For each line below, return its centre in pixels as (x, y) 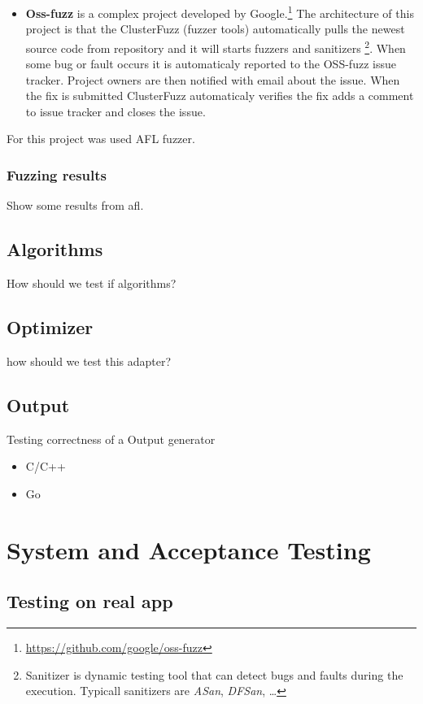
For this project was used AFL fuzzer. (101, 139)
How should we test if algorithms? (92, 283)
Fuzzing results (57, 174)
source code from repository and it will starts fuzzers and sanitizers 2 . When (216, 46)
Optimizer (50, 327)
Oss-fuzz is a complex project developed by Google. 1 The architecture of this (220, 12)
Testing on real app (90, 601)
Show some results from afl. (75, 205)
